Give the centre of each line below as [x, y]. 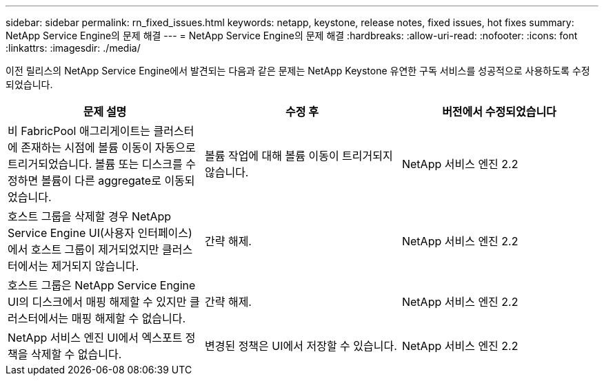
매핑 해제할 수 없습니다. [129, 318]
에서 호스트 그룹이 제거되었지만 [83, 249]
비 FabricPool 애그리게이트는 [79, 131]
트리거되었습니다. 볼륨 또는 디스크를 [95, 164]
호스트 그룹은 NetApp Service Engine [102, 285]
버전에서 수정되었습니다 [499, 112]
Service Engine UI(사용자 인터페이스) [100, 233]
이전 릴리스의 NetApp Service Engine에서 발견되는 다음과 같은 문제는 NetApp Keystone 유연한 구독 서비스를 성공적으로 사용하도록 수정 [298, 71]
